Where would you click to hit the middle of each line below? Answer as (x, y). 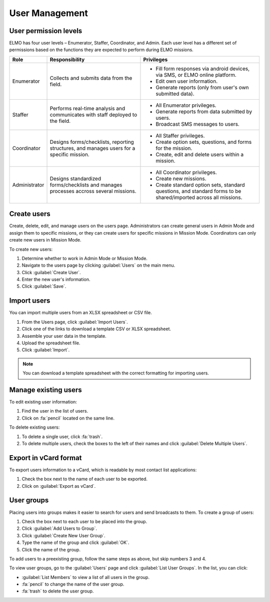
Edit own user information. (186, 81)
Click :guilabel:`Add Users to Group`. (59, 528)
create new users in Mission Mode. (45, 240)
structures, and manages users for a (92, 148)
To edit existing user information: (43, 402)
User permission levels (46, 31)
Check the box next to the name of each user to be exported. (84, 479)
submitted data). (175, 94)
